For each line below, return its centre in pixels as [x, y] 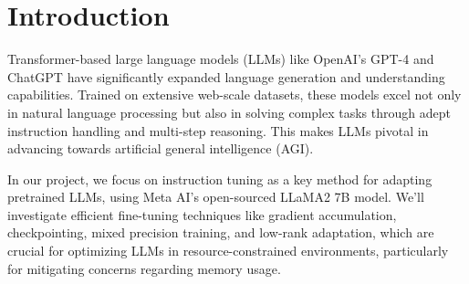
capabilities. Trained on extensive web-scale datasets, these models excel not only [234, 95]
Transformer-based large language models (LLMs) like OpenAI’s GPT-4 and [221, 59]
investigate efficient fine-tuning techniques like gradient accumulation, [202, 214]
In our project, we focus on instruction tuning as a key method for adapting [220, 179]
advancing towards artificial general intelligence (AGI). [161, 148]
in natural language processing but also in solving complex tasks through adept [229, 112]
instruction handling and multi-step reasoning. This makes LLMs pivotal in [218, 130]
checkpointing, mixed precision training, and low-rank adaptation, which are [221, 232]
